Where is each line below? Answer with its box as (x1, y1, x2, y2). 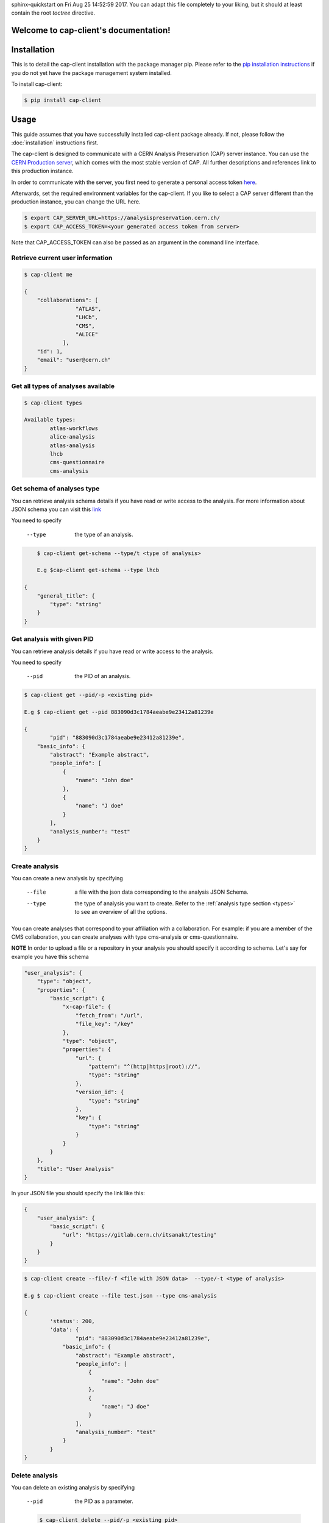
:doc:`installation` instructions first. (11, 139, 99, 146)
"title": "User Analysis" (37, 1165, 115, 1172)
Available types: (24, 416, 76, 423)
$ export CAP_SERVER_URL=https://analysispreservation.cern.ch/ (24, 214, 221, 222)
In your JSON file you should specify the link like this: (11, 1190, 146, 1197)
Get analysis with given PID (11, 635, 94, 643)
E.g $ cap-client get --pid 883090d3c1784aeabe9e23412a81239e (24, 708, 214, 716)
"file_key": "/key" (75, 1020, 134, 1028)
